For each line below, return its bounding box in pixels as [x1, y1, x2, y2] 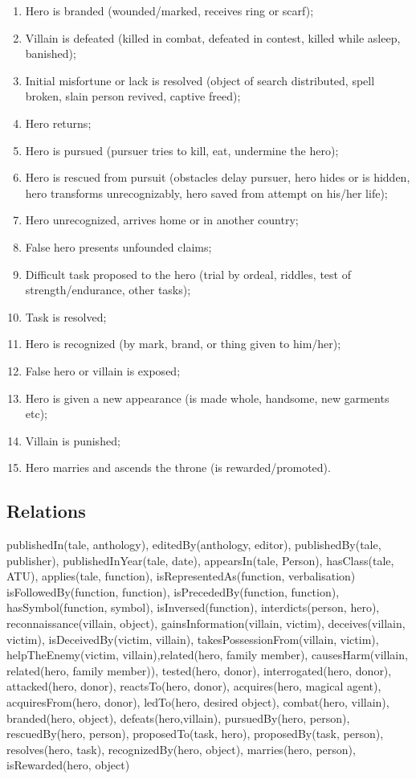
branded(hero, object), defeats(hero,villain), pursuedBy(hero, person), [6, 709, 350, 726]
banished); [25, 45, 76, 62]
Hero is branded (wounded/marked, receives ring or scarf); [25, 2, 314, 18]
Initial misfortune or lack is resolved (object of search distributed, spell [25, 72, 375, 88]
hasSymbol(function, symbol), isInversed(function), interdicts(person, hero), [6, 599, 380, 616]
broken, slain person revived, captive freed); [25, 88, 241, 105]
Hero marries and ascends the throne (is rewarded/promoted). [25, 459, 331, 476]
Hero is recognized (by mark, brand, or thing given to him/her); [25, 335, 341, 352]
